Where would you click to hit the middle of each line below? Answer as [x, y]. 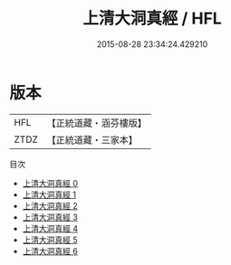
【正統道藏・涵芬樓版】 [97, 123]
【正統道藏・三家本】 [92, 139]
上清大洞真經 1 [49, 194]
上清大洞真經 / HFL [152, 19]
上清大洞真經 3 [50, 217]
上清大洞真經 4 [50, 228]
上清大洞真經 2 [50, 205]
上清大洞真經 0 [50, 183]
